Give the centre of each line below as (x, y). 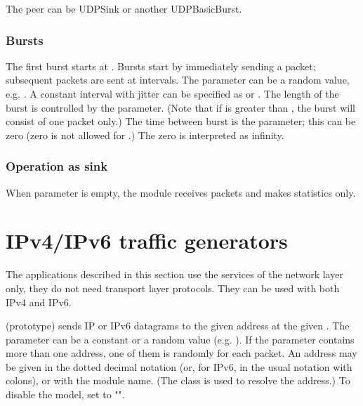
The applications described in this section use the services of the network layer (174, 274)
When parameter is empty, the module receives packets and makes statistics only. (181, 192)
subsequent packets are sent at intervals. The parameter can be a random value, (178, 80)
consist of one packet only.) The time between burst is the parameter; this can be (181, 121)
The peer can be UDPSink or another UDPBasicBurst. (124, 8)
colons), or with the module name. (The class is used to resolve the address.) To (178, 380)
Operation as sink (57, 166)
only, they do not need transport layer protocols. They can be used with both (173, 288)
